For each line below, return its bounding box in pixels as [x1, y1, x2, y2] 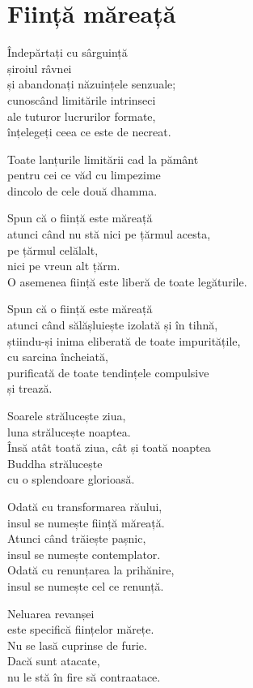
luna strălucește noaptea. [7, 423, 131, 440]
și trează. [7, 380, 53, 397]
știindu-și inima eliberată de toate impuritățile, [7, 332, 241, 349]
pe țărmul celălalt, [7, 241, 99, 258]
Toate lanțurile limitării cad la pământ [7, 150, 199, 167]
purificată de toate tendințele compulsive [7, 363, 209, 381]
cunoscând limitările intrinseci [7, 91, 156, 108]
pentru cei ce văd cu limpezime [7, 166, 161, 183]
